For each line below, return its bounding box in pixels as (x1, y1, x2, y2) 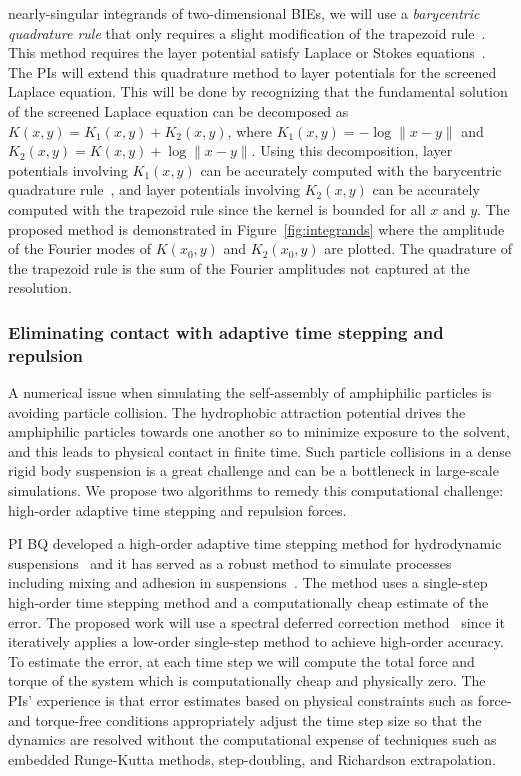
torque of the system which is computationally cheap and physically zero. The (8, 670, 486, 691)
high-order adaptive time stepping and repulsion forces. (8, 499, 347, 520)
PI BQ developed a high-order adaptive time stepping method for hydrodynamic (8, 533, 502, 554)
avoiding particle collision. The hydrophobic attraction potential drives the (8, 401, 466, 422)
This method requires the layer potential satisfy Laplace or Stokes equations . (8, 42, 486, 63)
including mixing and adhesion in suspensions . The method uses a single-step (8, 572, 488, 593)
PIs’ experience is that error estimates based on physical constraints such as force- (8, 689, 512, 710)
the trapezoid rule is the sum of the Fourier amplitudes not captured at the (8, 257, 470, 278)
